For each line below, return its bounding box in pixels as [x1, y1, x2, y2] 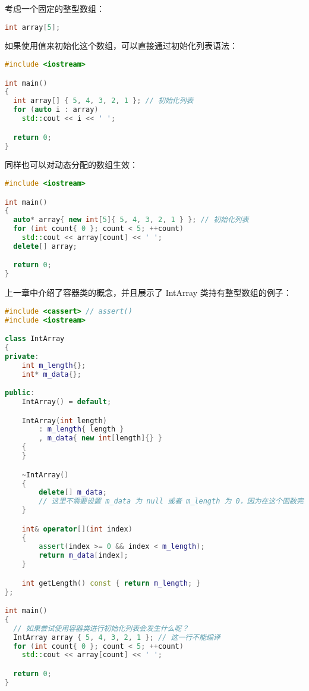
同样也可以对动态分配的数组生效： [5, 158, 138, 171]
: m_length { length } [39, 425, 124, 434]
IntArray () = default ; [21, 398, 112, 407]
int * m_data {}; [21, 370, 81, 379]
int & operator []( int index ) [21, 524, 133, 533]
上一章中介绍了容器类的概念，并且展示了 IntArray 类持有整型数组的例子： [5, 286, 292, 299]
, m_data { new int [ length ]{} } [39, 434, 163, 443]
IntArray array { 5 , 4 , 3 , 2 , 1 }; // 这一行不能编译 [13, 633, 220, 642]
